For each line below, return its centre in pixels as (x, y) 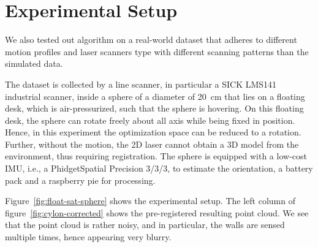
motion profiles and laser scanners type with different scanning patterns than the (157, 51)
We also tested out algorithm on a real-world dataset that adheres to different (151, 40)
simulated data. (34, 63)
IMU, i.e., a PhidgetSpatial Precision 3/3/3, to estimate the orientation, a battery (159, 168)
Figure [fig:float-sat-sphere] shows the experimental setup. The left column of (150, 201)
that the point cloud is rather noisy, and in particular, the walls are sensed (145, 225)
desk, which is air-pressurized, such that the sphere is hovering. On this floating (154, 108)
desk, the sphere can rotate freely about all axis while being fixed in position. (150, 120)
